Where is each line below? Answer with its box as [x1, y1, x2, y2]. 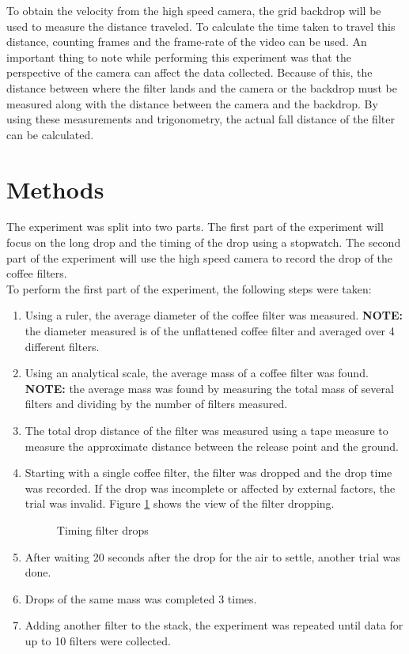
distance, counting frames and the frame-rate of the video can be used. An [6, 33, 367, 50]
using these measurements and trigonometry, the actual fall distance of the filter [6, 111, 395, 127]
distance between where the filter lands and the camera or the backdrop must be [6, 79, 397, 96]
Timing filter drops [56, 521, 149, 538]
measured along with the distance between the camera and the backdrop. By [6, 95, 378, 112]
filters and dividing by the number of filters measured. [25, 395, 288, 412]
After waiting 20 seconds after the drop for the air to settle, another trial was [25, 548, 401, 565]
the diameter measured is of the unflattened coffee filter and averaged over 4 [25, 323, 395, 339]
